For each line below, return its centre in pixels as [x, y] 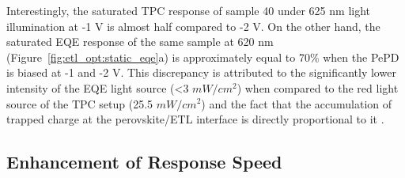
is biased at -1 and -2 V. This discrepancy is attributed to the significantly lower [201, 72]
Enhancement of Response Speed [144, 162]
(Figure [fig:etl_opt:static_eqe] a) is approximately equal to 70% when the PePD [203, 57]
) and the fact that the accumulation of [297, 103]
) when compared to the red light [318, 87]
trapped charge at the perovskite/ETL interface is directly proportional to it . [195, 119]
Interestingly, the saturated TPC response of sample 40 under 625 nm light [189, 10]
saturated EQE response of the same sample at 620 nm [140, 42]
